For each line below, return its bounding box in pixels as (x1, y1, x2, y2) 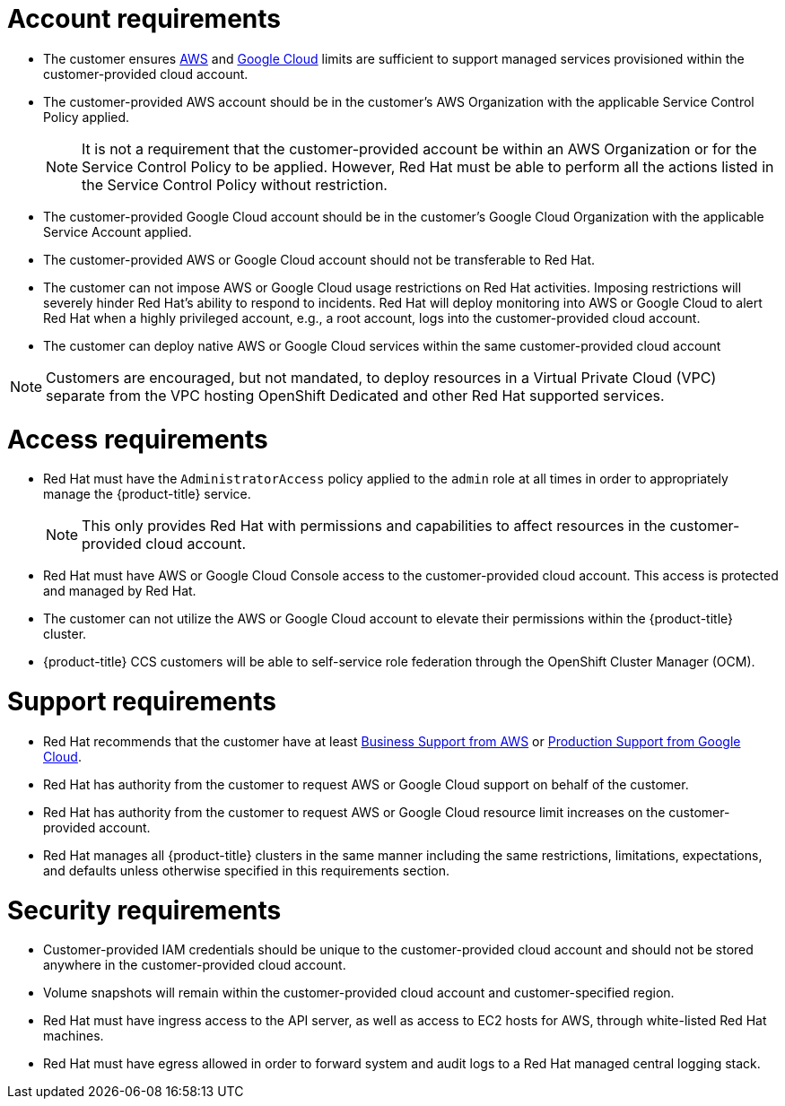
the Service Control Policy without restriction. (82, 175, 388, 194)
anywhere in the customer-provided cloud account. (43, 957, 346, 973)
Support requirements (7, 686, 276, 717)
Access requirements (7, 423, 268, 455)
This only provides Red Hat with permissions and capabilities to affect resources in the (82, 517, 666, 536)
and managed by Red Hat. (43, 583, 196, 599)
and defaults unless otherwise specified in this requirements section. (43, 862, 450, 878)
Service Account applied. (43, 223, 192, 239)
